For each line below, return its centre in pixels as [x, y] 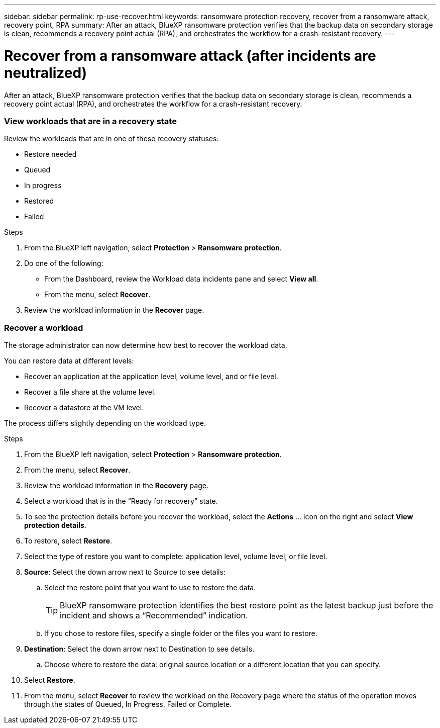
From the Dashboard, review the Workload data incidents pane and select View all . [181, 279]
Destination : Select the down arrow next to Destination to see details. [139, 649]
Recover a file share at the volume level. [90, 392]
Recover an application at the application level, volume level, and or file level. [151, 376]
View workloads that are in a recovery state [90, 121]
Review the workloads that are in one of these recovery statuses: [112, 139]
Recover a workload [44, 328]
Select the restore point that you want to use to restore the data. [150, 587]
